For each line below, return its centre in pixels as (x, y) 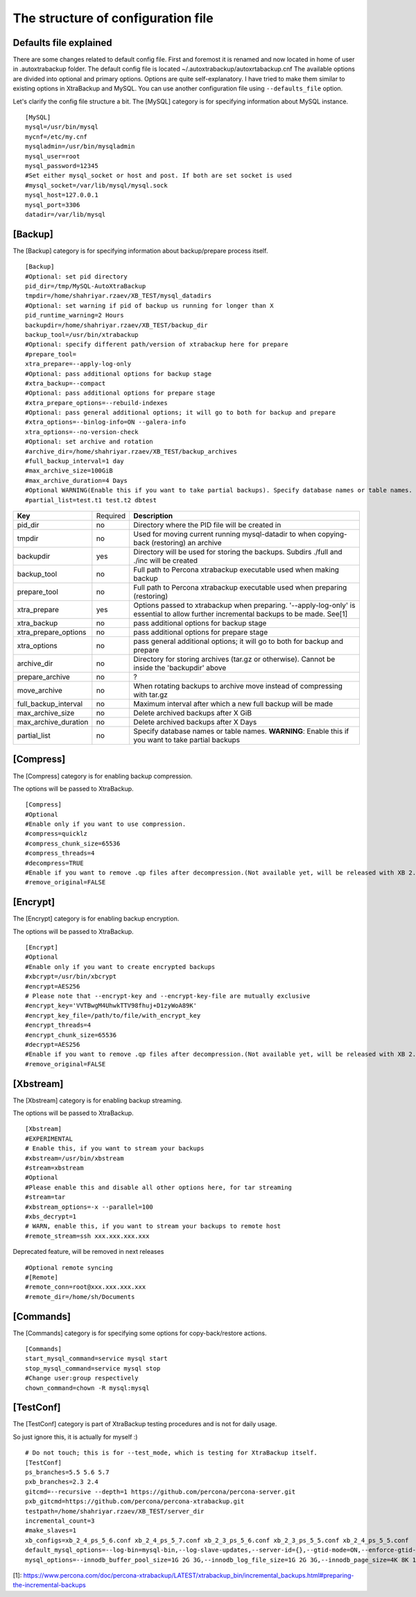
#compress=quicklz (57, 834)
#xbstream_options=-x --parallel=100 (89, 1207)
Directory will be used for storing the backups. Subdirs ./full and (238, 552)
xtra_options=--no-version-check (82, 432)
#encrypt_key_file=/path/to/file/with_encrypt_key (113, 1015)
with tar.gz (150, 695)
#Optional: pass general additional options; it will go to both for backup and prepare (181, 413)
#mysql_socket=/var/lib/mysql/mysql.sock (96, 185)
